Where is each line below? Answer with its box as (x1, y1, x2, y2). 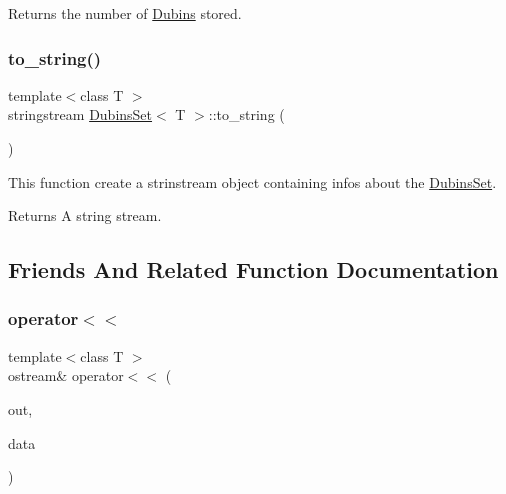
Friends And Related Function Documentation (8, 254, 499, 285)
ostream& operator (8, 365, 124, 386)
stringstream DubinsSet (8, 104, 153, 125)
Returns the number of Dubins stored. (8, 3, 242, 23)
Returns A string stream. (8, 205, 162, 226)
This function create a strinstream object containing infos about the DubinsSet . (8, 171, 497, 192)
